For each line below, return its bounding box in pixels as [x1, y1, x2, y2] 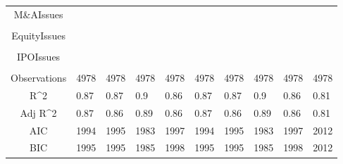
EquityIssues [11, 27, 66, 42]
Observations [11, 70, 67, 85]
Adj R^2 [20, 105, 57, 120]
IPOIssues [17, 49, 61, 63]
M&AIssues [13, 6, 63, 21]
